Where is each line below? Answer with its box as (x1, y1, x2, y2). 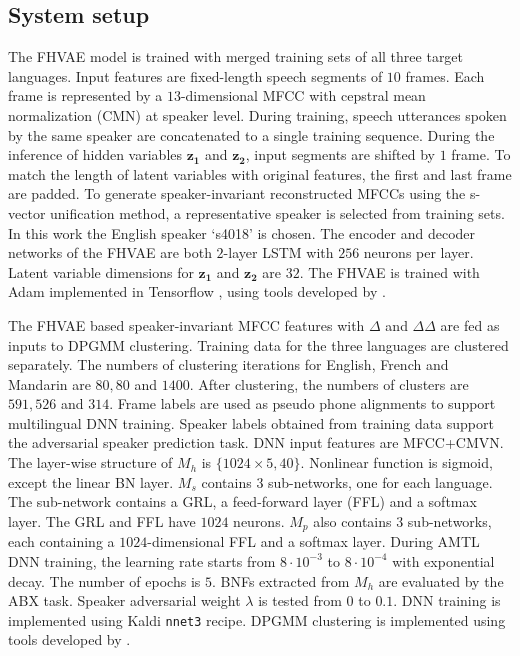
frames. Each (405, 65, 485, 86)
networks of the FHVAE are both (8, 242, 212, 263)
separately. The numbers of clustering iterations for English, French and (8, 354, 449, 375)
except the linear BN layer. (8, 471, 174, 492)
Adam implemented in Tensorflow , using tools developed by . (8, 281, 386, 302)
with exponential (392, 550, 495, 571)
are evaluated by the (378, 570, 504, 591)
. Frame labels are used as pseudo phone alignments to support (109, 393, 496, 414)
